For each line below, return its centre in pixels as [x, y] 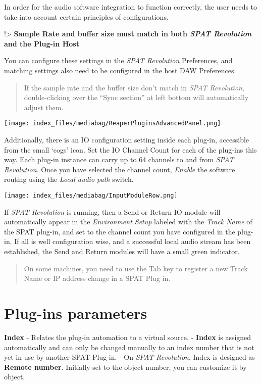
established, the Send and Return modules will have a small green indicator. [122, 251]
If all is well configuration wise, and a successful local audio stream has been [133, 241]
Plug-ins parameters [76, 312]
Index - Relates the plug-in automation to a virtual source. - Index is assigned [128, 337]
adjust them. [44, 107]
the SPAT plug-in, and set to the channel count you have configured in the [120, 231]
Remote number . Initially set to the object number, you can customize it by [125, 367]
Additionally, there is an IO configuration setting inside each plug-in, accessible [127, 139]
